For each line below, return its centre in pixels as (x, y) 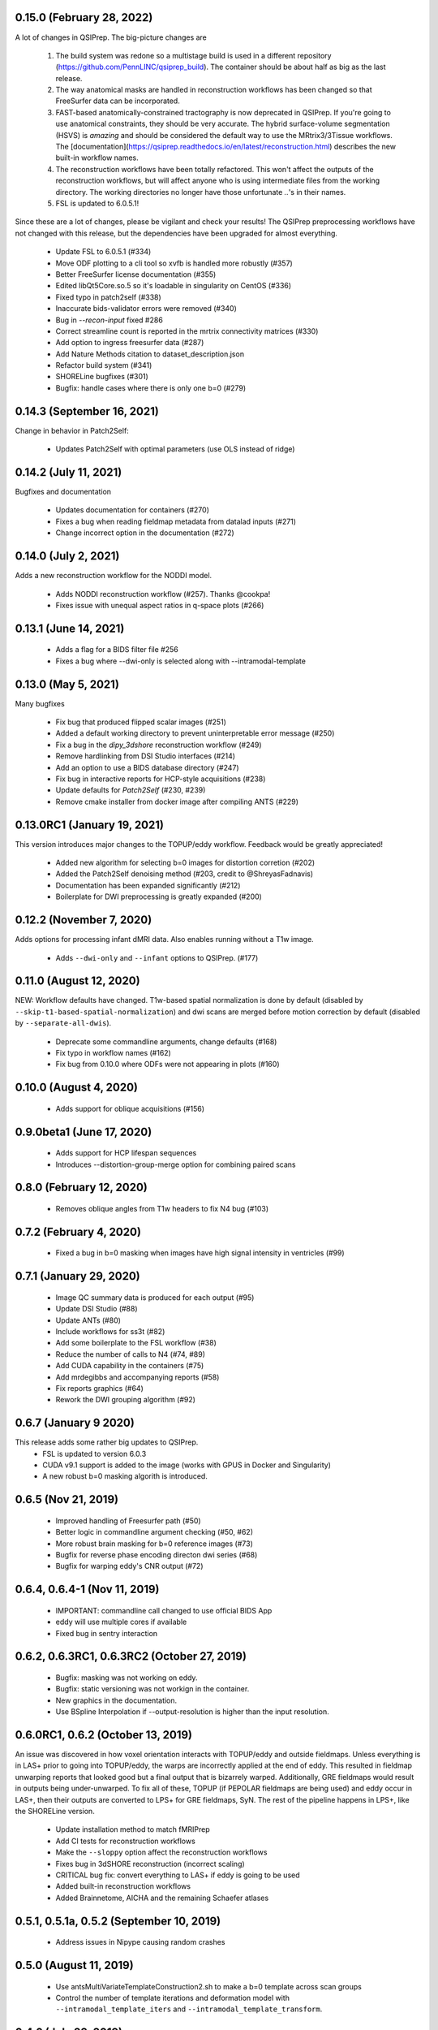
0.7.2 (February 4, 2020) (78, 1231)
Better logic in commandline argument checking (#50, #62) (154, 1532)
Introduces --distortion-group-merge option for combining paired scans (176, 1164)
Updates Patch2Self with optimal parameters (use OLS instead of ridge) (175, 449)
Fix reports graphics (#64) (99, 1388)
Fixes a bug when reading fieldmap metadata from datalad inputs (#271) (176, 521)
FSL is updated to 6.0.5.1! (97, 203)
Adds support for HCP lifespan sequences (126, 1153)
